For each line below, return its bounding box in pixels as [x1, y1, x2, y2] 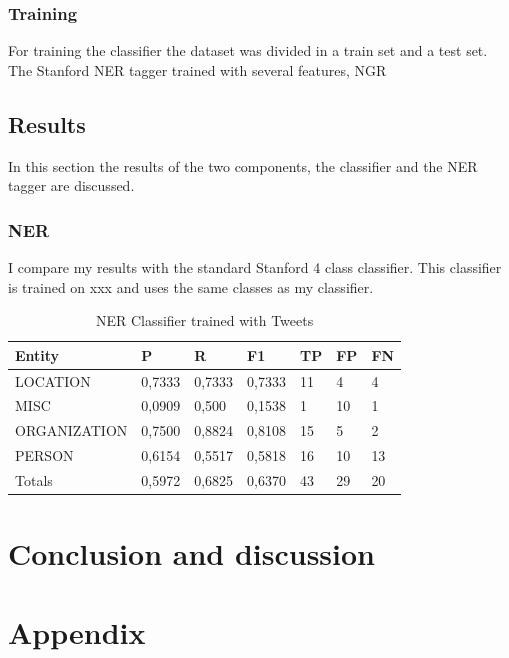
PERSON [15, 445, 74, 466]
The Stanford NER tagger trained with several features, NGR [8, 59, 387, 80]
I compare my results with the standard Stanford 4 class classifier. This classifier [8, 257, 502, 278]
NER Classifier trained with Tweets [95, 310, 314, 331]
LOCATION [15, 370, 91, 391]
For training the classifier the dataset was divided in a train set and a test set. [8, 40, 488, 61]
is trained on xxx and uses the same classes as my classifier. [8, 276, 374, 297]
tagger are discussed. [8, 175, 135, 196]
